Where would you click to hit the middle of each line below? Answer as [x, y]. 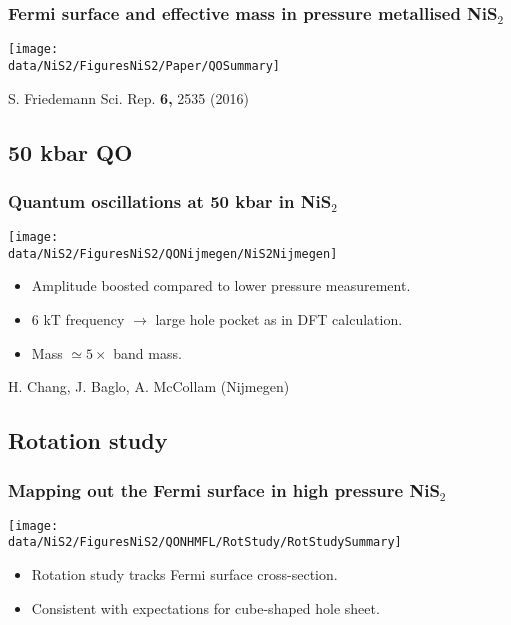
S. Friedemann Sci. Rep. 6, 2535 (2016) [128, 97]
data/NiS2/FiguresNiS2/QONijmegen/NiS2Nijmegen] [173, 253]
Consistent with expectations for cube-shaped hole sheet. [205, 607]
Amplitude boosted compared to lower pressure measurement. [221, 285]
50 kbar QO [70, 151]
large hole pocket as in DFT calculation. [279, 319]
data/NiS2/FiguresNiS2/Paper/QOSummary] [144, 65]
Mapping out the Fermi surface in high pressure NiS [224, 489]
